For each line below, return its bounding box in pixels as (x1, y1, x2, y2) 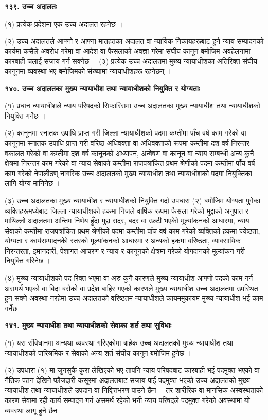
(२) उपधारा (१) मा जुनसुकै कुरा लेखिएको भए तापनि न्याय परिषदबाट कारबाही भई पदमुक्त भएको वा (5, 365, 260, 375)
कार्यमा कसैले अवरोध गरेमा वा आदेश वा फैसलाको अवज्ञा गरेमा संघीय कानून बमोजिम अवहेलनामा (5, 45, 251, 56)
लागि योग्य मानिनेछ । (5, 178, 61, 188)
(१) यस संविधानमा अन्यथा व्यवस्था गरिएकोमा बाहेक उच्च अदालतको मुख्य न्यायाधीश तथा (5, 337, 233, 348)
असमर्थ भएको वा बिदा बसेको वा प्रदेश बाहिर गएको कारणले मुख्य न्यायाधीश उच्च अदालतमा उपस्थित (5, 282, 258, 293)
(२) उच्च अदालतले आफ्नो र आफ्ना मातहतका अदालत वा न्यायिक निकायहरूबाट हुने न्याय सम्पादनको (5, 35, 264, 46)
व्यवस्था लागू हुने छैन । (5, 405, 65, 415)
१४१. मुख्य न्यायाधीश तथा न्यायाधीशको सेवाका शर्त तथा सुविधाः (5, 320, 172, 331)
